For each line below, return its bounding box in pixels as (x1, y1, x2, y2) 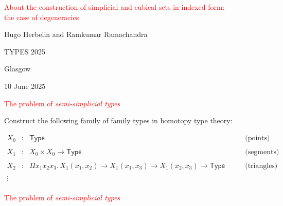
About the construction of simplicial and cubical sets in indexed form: (4, 2, 225, 12)
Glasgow (4, 63, 31, 74)
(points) (245, 134, 270, 142)
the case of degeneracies (4, 11, 79, 22)
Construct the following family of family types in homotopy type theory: (4, 115, 233, 126)
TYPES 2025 (4, 46, 46, 57)
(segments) (245, 148, 279, 156)
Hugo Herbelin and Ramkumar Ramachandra (4, 29, 148, 40)
